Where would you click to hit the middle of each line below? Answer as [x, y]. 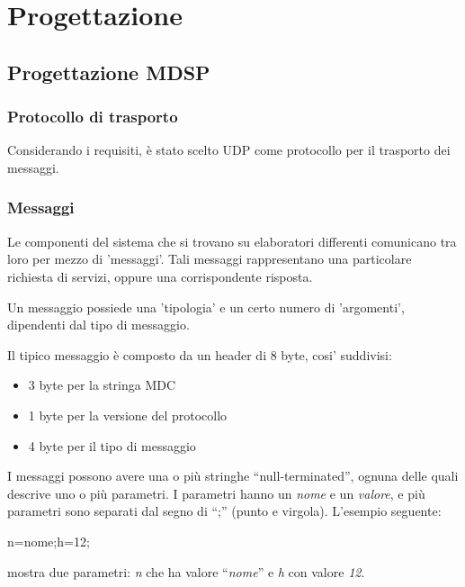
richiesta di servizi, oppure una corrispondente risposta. [160, 276]
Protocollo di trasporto [93, 117]
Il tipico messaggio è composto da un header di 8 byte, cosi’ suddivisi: [200, 354]
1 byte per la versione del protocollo [128, 415]
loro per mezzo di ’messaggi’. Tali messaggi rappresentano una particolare [210, 259]
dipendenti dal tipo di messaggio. [98, 325]
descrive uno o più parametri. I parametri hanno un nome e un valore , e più [216, 493]
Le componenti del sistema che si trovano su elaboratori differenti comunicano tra [232, 241]
